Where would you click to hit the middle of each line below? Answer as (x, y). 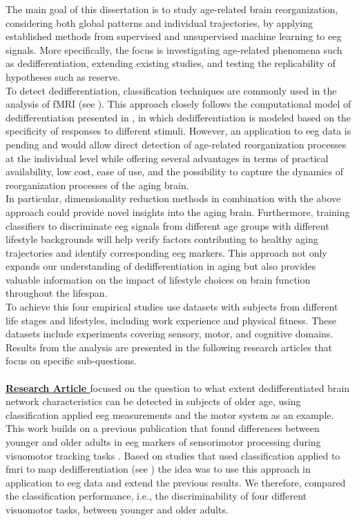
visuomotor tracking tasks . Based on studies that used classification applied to (173, 455)
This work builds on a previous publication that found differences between (163, 428)
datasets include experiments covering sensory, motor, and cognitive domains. (170, 334)
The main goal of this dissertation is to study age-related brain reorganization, (172, 9)
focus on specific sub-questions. (71, 361)
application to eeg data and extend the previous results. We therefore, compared (176, 482)
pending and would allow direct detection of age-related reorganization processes (176, 144)
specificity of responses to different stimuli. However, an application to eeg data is (178, 131)
